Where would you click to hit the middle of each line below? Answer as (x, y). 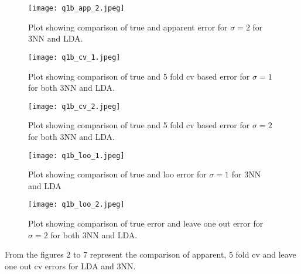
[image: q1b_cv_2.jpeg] (74, 106)
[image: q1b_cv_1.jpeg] (74, 57)
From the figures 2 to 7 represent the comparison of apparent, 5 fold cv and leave (150, 254)
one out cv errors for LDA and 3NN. (70, 266)
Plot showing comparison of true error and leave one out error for (146, 223)
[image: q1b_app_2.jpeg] (76, 8)
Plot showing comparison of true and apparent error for (128, 27)
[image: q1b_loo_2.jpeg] (76, 205)
